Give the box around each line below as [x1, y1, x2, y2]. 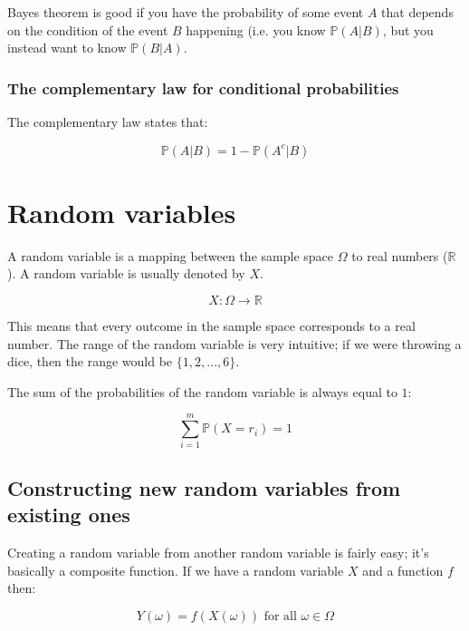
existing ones [7, 500, 130, 529]
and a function [362, 560, 444, 579]
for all [263, 609, 297, 623]
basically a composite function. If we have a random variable [7, 560, 344, 579]
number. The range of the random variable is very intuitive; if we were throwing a [7, 334, 462, 353]
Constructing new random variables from [7, 473, 401, 501]
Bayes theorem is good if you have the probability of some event [7, 3, 364, 21]
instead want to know [7, 38, 127, 57]
